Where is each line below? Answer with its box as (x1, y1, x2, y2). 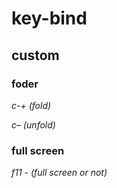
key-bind (11, 7, 88, 30)
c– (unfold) (11, 118, 56, 131)
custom (11, 47, 60, 64)
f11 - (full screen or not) (11, 167, 108, 179)
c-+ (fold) (11, 99, 52, 111)
